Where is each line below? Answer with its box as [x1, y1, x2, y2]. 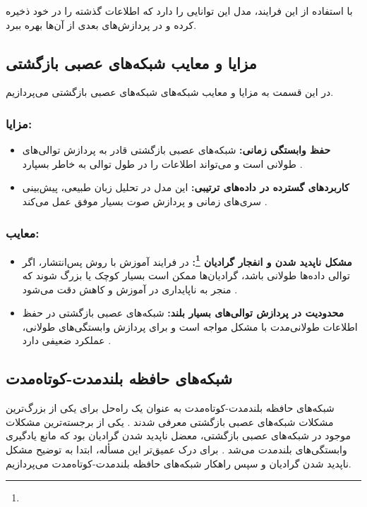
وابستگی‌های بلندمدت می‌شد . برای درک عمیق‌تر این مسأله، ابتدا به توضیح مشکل [6, 442, 347, 456]
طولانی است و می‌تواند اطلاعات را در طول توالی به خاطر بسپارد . [22, 156, 303, 171]
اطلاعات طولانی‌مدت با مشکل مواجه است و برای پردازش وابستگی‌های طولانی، [22, 319, 358, 334]
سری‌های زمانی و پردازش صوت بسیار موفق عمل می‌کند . [22, 193, 267, 208]
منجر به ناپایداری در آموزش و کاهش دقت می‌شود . [22, 281, 238, 296]
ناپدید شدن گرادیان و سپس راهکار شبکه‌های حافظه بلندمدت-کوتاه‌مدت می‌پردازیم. [6, 456, 351, 470]
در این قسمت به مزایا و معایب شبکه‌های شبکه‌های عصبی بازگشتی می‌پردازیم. [6, 85, 334, 99]
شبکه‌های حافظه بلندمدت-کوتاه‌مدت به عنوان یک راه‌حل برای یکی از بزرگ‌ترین [6, 401, 335, 415]
